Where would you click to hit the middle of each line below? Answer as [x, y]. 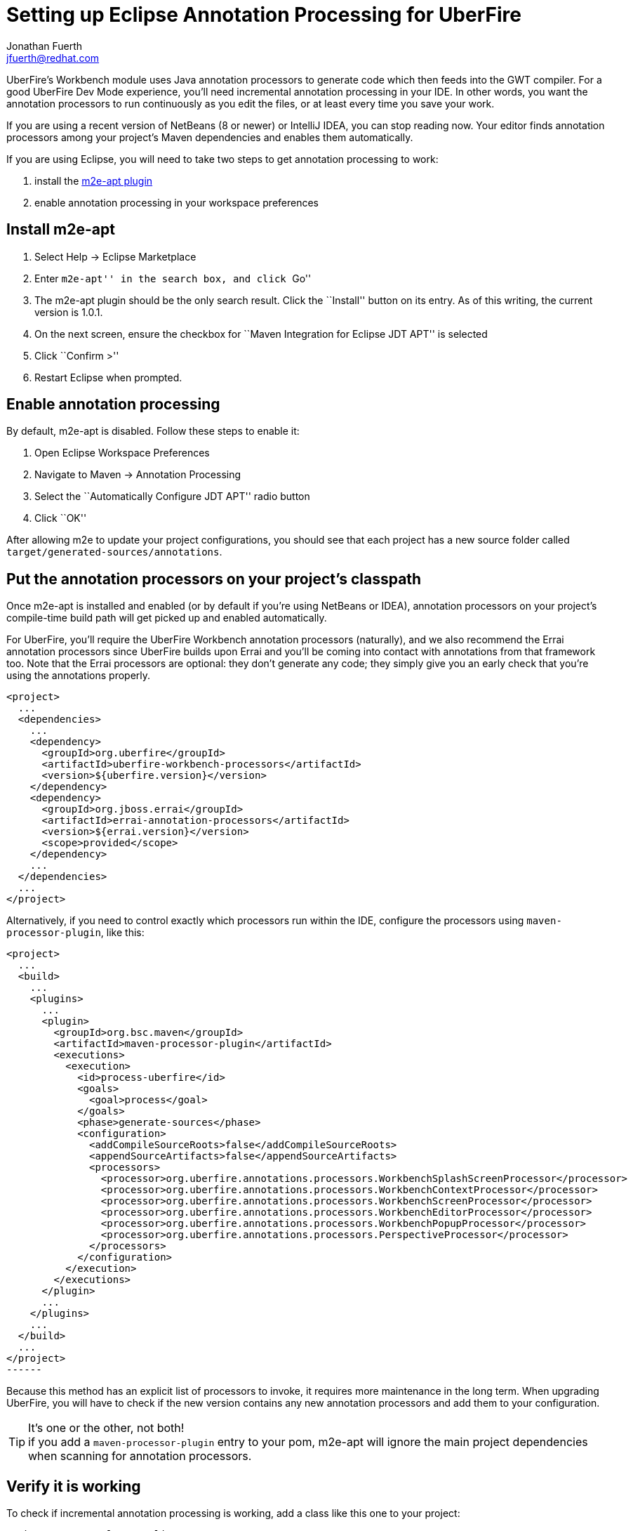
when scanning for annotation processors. [140, 1456]
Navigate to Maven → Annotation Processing [138, 475]
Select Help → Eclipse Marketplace [115, 256]
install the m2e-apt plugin [94, 180]
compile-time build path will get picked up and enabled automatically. [167, 618]
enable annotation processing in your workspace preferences [177, 202]
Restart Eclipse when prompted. [108, 377]
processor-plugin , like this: [75, 933]
